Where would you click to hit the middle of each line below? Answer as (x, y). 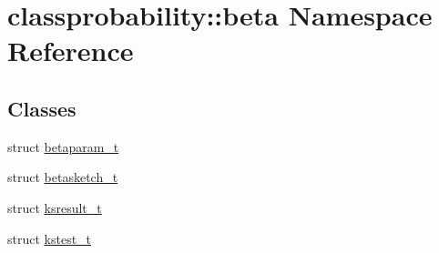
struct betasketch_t (63, 177)
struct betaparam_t (63, 146)
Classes (42, 108)
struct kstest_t (50, 238)
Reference (71, 51)
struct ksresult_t (55, 207)
